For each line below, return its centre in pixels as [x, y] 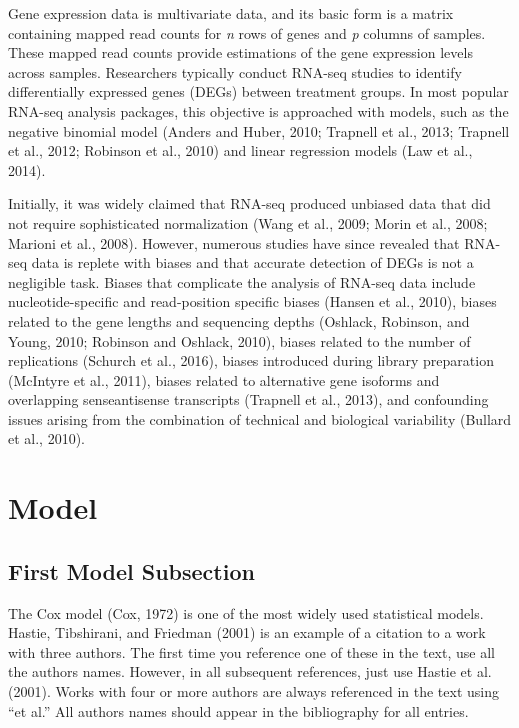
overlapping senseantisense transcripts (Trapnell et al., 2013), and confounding [248, 399]
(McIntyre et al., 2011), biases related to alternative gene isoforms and [224, 379]
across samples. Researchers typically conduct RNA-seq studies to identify [235, 71]
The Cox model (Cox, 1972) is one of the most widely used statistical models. [246, 612]
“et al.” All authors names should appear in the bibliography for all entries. [238, 710]
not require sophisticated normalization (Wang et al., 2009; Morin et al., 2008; [248, 222]
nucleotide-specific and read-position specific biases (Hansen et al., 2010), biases [252, 301]
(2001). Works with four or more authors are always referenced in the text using [254, 691]
